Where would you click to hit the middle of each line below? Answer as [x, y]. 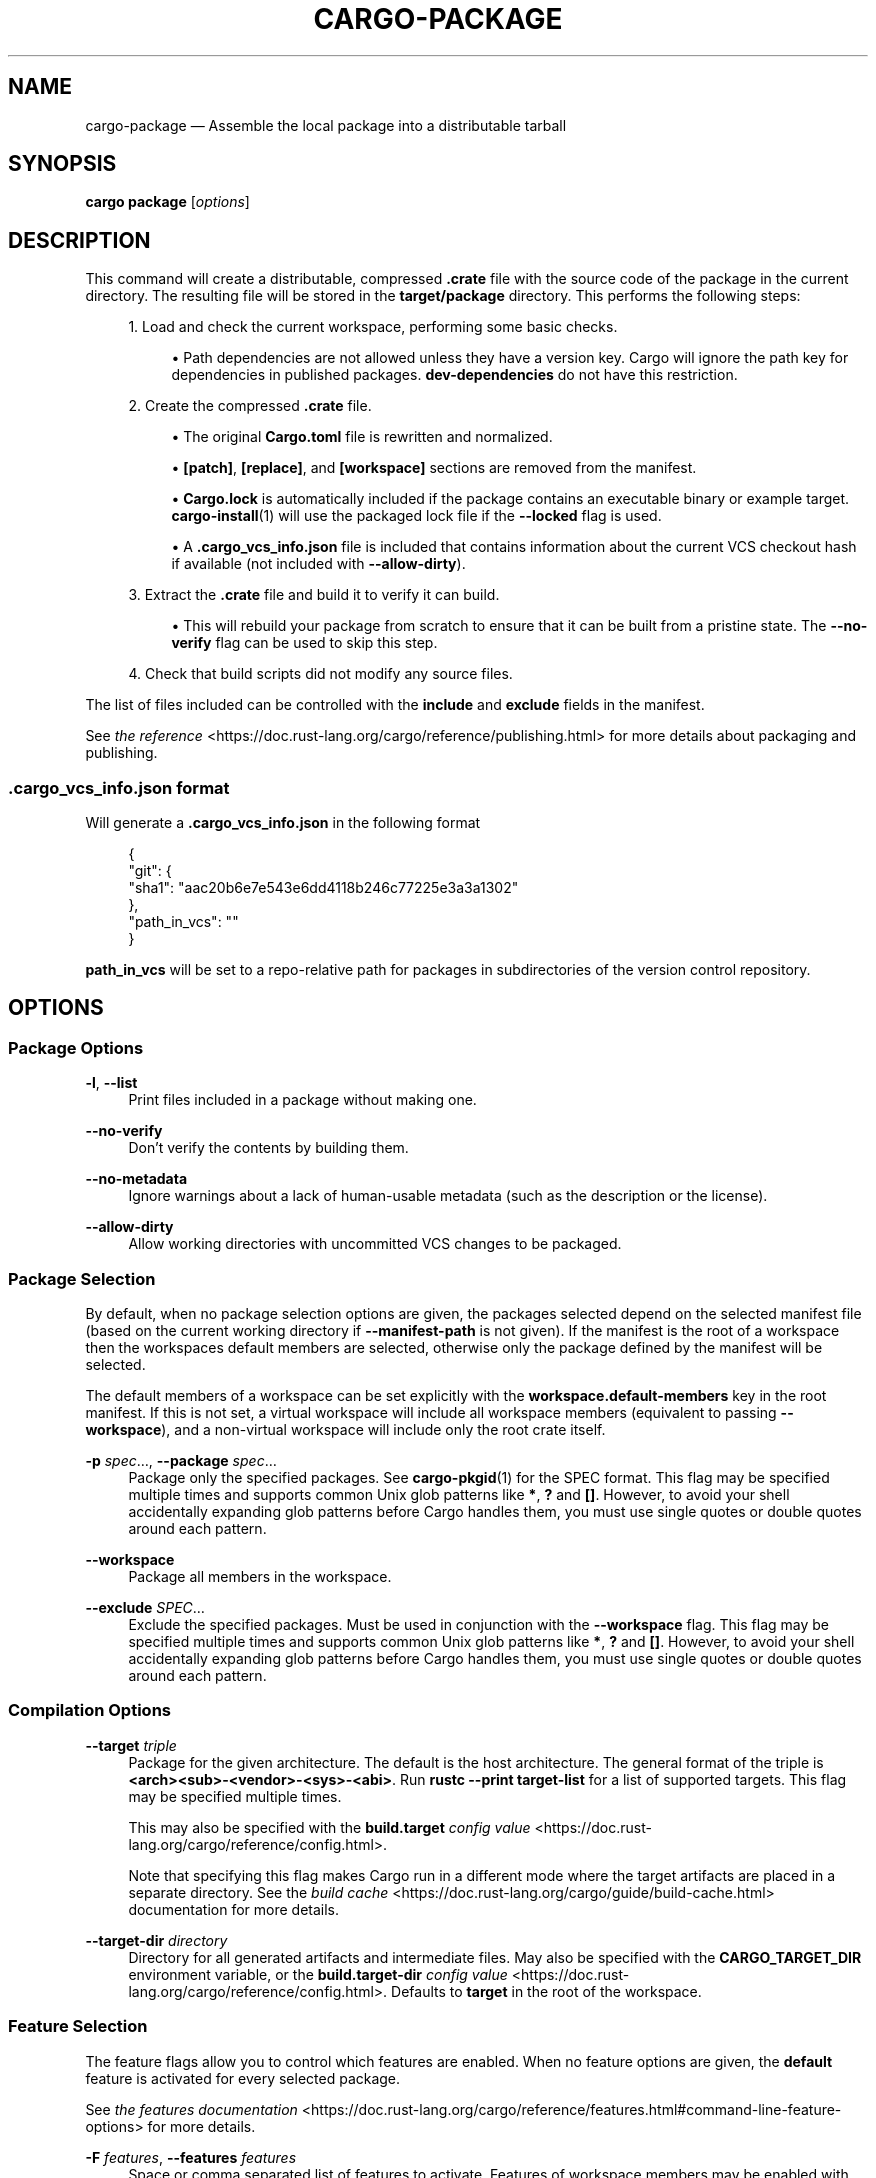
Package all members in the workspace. [260, 1576]
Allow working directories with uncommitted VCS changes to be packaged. [375, 1244]
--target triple [131, 1745]
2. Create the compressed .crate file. [250, 406]
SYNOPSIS [62, 164]
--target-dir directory [156, 1940]
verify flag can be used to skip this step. [304, 643]
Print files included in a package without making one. [302, 1100]
